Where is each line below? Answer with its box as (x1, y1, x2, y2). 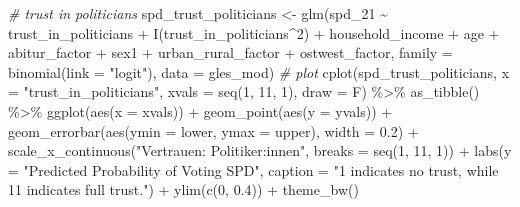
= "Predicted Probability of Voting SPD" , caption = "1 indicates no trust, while (8, 159, 499, 180)
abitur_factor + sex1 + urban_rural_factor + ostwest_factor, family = (8, 42, 453, 63)
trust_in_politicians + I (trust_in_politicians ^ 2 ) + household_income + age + (8, 22, 500, 43)
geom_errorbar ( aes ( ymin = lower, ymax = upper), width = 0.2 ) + (8, 120, 419, 141)
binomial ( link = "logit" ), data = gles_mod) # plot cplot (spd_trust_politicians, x (8, 61, 510, 82)
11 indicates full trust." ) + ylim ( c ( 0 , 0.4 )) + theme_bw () (8, 179, 359, 200)
